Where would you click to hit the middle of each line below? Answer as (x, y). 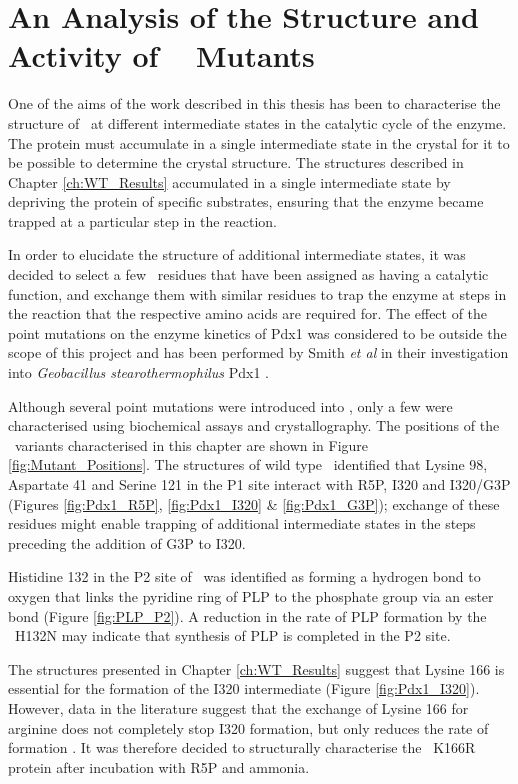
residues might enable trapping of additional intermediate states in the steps (242, 523)
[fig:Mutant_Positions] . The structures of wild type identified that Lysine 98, (248, 464)
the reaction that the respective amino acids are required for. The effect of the (248, 313)
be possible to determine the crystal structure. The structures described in (236, 162)
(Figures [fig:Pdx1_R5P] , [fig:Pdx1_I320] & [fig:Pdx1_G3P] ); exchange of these (254, 503)
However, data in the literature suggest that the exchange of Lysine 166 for (238, 707)
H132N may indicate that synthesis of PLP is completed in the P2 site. (232, 635)
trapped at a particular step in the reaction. (142, 220)
